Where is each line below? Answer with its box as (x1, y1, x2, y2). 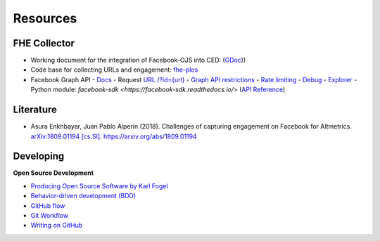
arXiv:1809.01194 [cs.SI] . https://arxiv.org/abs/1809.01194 (30, 132, 197, 141)
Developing (13, 150, 65, 162)
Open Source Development (13, 169, 94, 177)
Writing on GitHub (30, 221, 83, 230)
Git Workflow (30, 211, 69, 219)
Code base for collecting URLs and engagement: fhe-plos (30, 65, 198, 74)
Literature (13, 104, 58, 116)
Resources (13, 11, 77, 26)
